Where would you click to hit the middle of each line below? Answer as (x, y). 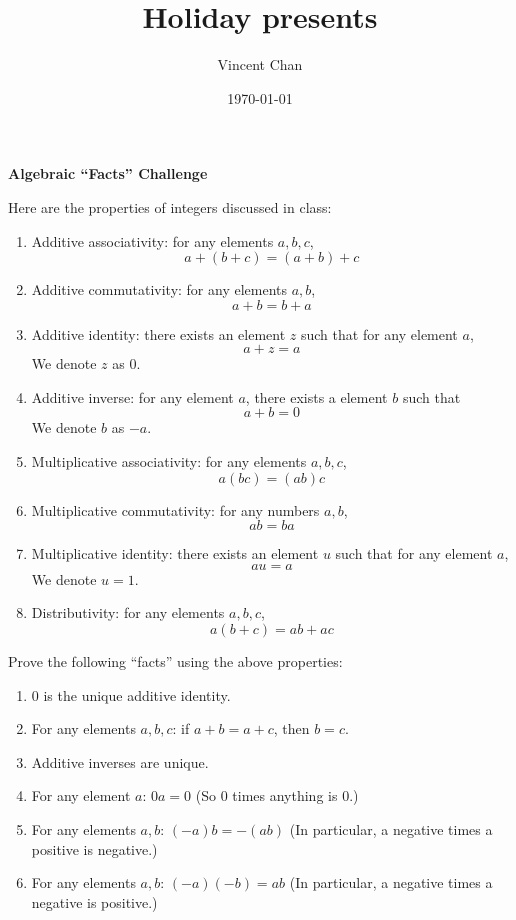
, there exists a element (316, 396)
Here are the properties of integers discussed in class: (170, 206)
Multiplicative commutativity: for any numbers (175, 509)
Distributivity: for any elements (128, 612)
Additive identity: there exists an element (158, 333)
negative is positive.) (94, 901)
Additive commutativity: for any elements (159, 289)
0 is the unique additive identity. (131, 694)
